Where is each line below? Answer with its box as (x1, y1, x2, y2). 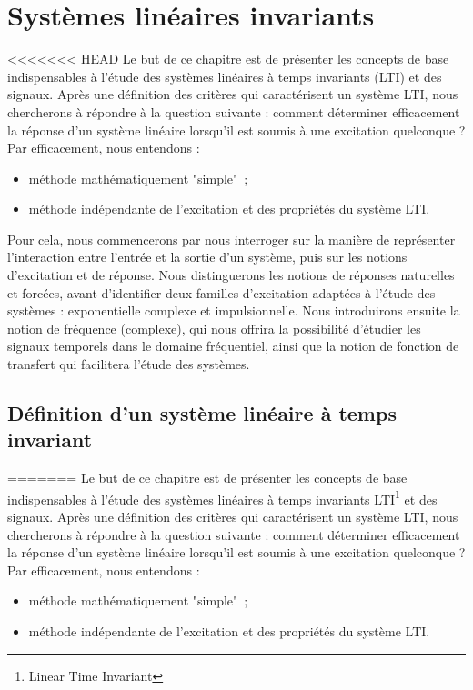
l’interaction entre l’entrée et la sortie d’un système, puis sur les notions (7, 247, 408, 266)
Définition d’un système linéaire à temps (7, 399, 397, 427)
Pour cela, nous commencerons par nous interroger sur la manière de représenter (7, 229, 456, 248)
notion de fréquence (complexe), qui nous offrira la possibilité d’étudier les (7, 318, 421, 337)
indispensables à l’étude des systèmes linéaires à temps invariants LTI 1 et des (7, 486, 438, 508)
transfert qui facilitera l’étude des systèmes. (7, 355, 250, 374)
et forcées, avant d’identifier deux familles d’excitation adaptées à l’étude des (7, 283, 436, 302)
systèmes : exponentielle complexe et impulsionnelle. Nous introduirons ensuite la (7, 301, 460, 320)
